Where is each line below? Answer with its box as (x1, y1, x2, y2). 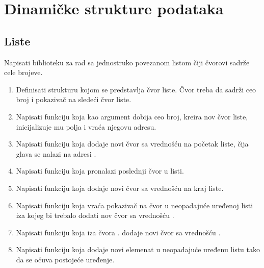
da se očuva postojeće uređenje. (16, 254, 115, 264)
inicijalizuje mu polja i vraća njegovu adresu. (16, 121, 156, 132)
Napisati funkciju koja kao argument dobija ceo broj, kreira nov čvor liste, (16, 111, 248, 121)
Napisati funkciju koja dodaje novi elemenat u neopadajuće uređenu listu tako (16, 244, 260, 255)
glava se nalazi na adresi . (16, 148, 96, 159)
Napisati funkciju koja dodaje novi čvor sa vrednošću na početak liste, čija (16, 138, 249, 149)
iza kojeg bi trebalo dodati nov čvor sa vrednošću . (16, 210, 174, 221)
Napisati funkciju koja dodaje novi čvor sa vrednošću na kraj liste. (16, 182, 224, 193)
